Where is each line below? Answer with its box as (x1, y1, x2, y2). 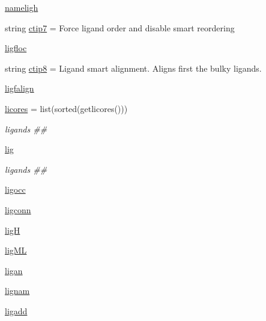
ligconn (5, 203, 31, 216)
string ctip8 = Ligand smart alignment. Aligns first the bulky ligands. (5, 61, 262, 74)
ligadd (5, 304, 28, 317)
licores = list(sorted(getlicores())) (5, 102, 128, 114)
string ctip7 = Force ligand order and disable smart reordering (5, 21, 235, 34)
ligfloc (5, 42, 27, 54)
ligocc (5, 183, 26, 196)
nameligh (5, 1, 38, 13)
